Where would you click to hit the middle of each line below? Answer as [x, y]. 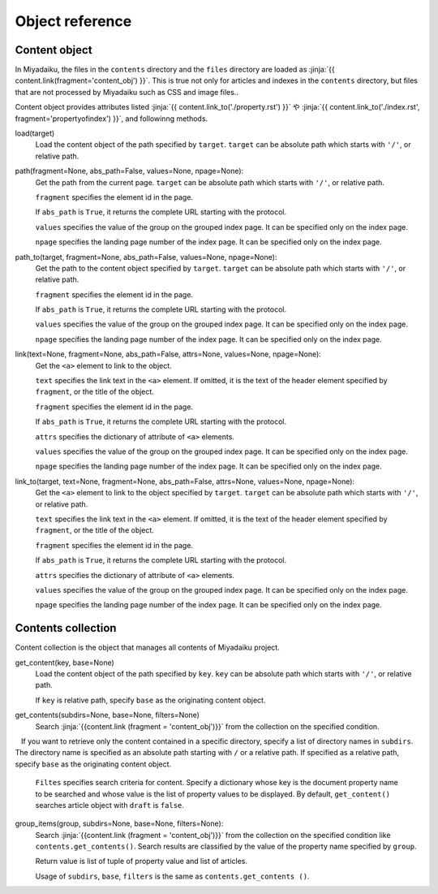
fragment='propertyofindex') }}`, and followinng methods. [112, 119]
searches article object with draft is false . [109, 805]
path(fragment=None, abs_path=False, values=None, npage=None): [129, 171]
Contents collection [66, 628]
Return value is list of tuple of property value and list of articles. [141, 862]
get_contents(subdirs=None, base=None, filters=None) [107, 715]
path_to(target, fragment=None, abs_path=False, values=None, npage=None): [146, 257]
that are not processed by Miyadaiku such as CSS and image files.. [127, 92]
